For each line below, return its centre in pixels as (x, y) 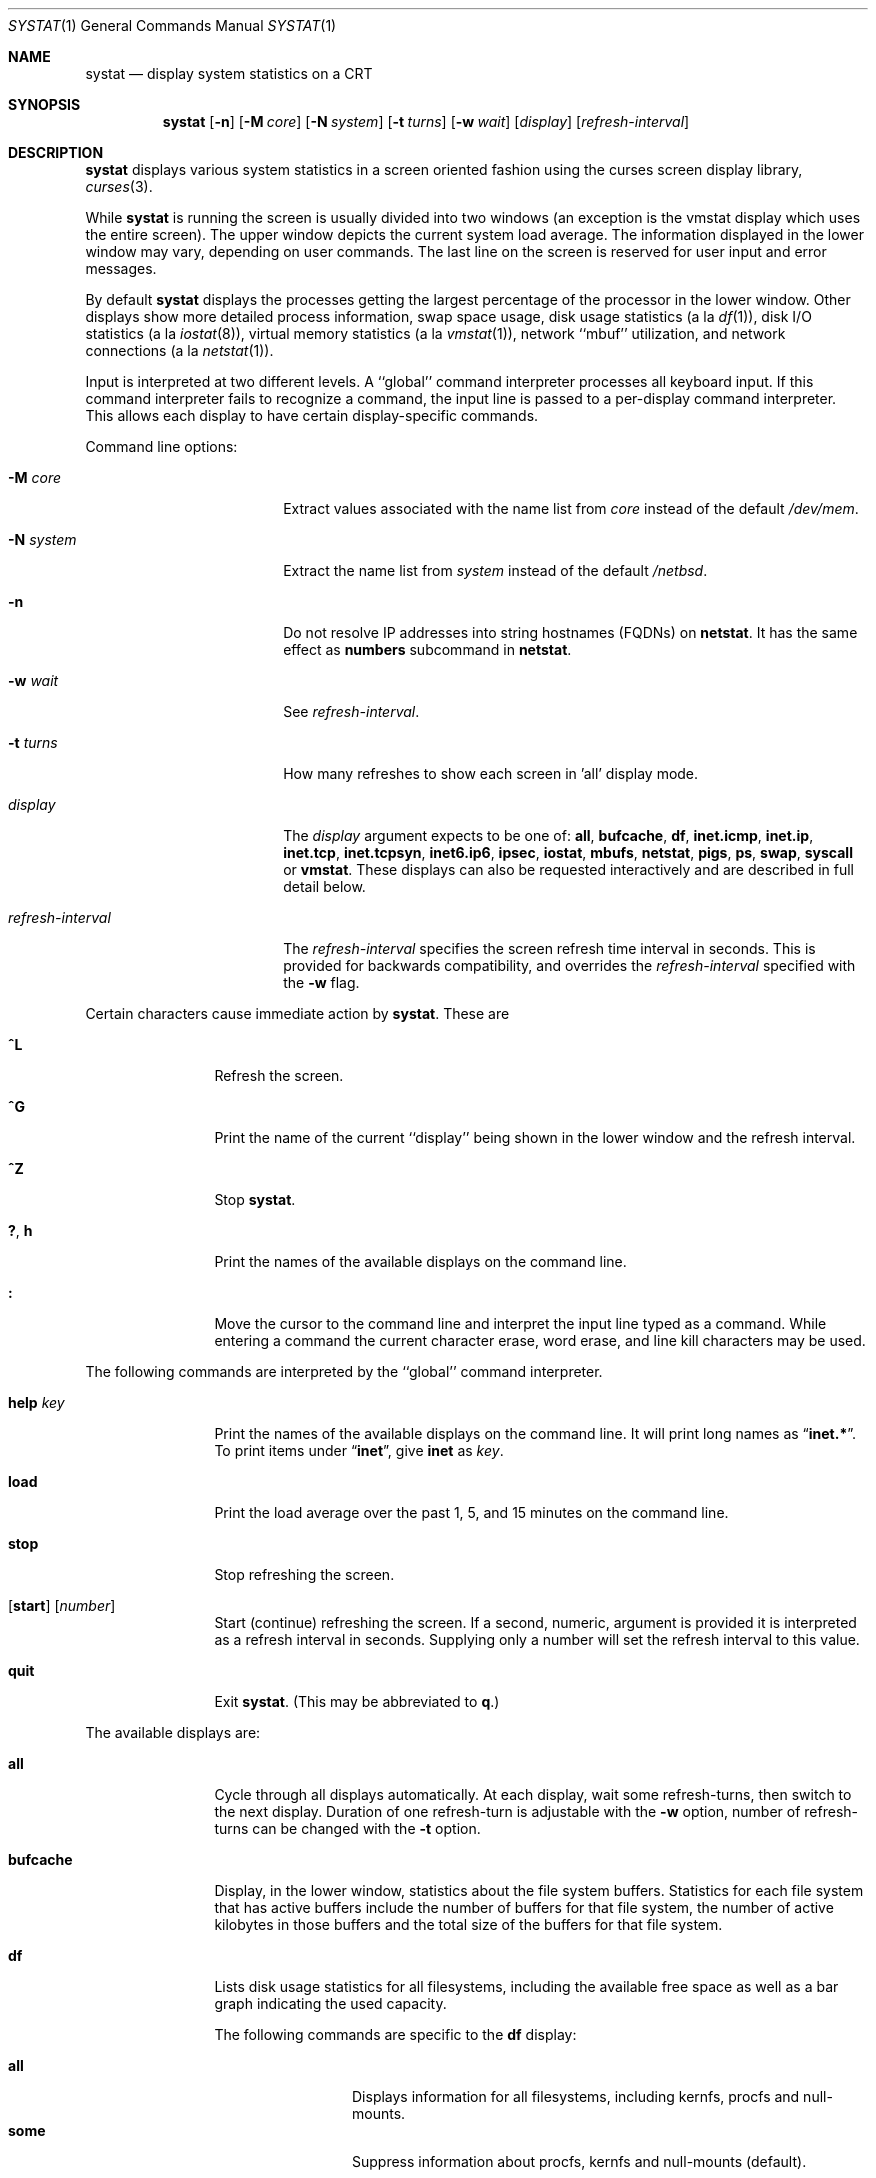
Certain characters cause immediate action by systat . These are (297, 1013)
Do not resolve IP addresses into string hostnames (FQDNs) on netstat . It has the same (570, 632)
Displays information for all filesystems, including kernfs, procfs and (576, 2096)
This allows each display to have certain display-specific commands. (312, 415)
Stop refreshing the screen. (304, 1574)
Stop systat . (255, 1199)
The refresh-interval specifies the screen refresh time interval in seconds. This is (549, 948)
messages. (121, 268)
